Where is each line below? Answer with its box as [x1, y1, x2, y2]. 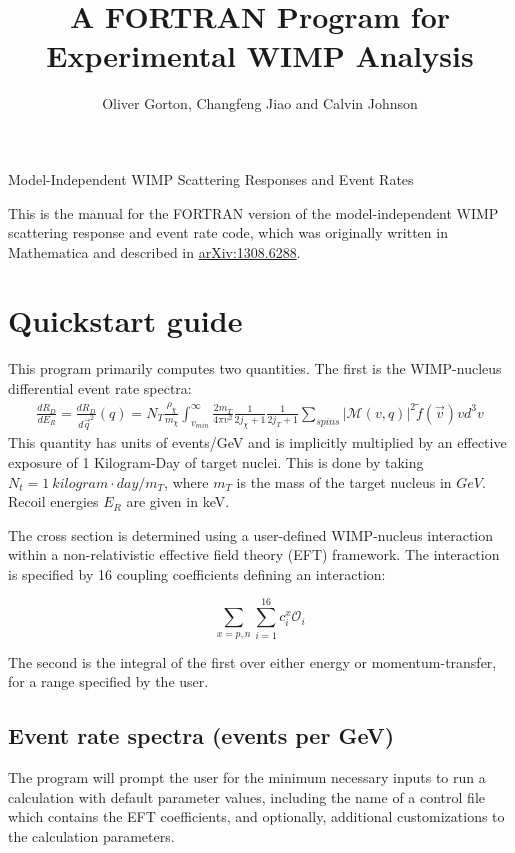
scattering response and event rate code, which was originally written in [8, 222, 448, 243]
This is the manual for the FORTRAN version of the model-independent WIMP [8, 202, 499, 223]
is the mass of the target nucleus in [236, 471, 452, 492]
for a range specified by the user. [8, 671, 209, 692]
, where [164, 471, 209, 492]
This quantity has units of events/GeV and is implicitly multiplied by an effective [8, 432, 507, 453]
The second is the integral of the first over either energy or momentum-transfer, [8, 651, 497, 672]
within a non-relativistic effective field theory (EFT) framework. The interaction [8, 544, 500, 565]
